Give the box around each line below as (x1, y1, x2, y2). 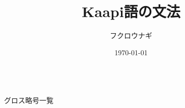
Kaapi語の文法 (82, 1, 180, 22)
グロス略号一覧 (4, 94, 53, 105)
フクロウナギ (110, 30, 152, 41)
